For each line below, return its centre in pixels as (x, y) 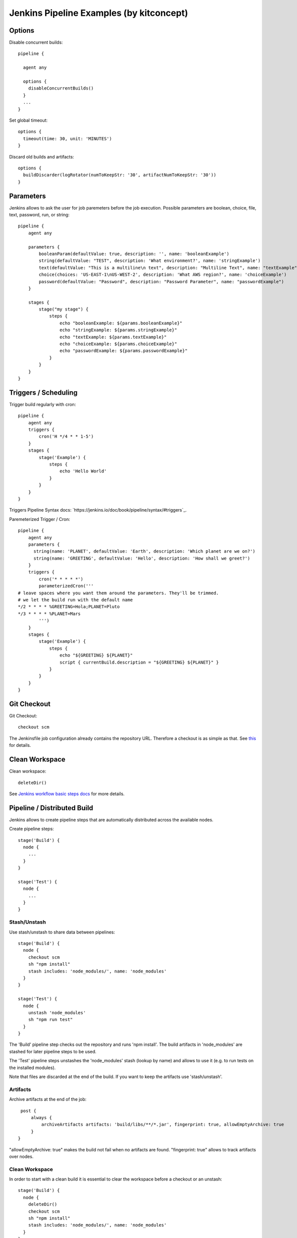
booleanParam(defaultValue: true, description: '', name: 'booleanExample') (134, 254)
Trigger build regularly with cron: (43, 404)
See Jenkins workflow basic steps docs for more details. (67, 794)
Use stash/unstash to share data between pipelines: (62, 932)
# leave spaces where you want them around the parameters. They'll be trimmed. (119, 593)
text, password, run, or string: (39, 215)
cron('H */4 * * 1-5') (66, 437)
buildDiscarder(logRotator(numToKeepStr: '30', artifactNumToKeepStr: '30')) (120, 175)
